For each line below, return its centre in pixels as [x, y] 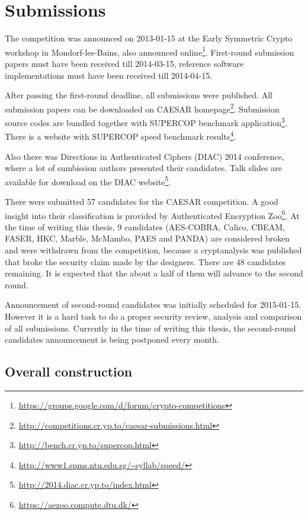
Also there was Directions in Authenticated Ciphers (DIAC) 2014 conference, [145, 156]
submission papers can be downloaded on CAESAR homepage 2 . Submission [142, 108]
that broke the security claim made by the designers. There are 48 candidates [145, 261]
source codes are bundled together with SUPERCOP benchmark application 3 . [146, 122]
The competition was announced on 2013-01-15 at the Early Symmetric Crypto [149, 38]
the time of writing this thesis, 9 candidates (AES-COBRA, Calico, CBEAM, [145, 226]
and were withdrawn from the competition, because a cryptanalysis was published [153, 250]
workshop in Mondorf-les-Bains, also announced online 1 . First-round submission [150, 51]
